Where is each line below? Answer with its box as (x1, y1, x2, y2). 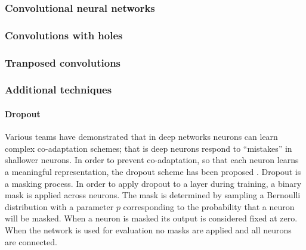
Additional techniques (5, 82, 112, 97)
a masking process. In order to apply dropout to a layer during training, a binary (5, 177, 302, 189)
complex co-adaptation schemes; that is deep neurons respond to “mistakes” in (5, 142, 292, 154)
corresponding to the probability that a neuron (123, 200, 295, 212)
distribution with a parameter (5, 200, 114, 212)
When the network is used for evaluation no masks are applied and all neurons (5, 223, 292, 236)
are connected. (5, 235, 57, 248)
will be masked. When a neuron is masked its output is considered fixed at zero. (5, 212, 298, 224)
